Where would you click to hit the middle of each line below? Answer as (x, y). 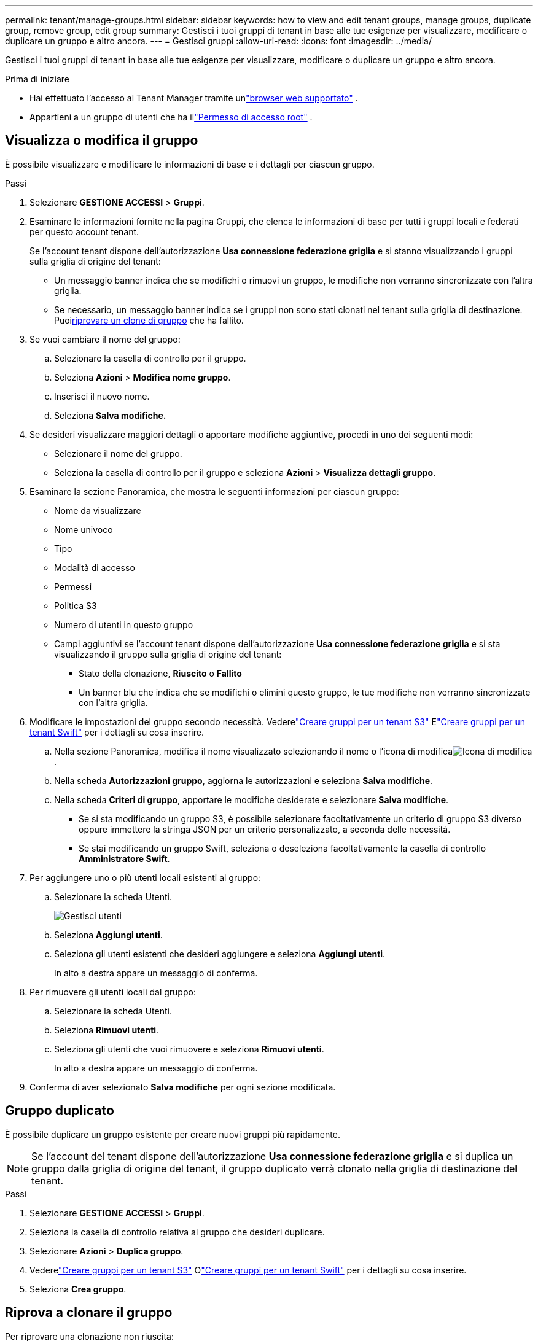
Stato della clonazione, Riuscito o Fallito (160, 673)
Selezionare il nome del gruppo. (118, 453)
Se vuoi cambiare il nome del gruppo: (105, 339)
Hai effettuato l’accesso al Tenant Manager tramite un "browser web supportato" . (194, 98)
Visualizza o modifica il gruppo (102, 141)
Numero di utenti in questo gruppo (124, 624)
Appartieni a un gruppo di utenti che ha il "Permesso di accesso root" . (171, 117)
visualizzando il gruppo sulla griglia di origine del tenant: (168, 654)
